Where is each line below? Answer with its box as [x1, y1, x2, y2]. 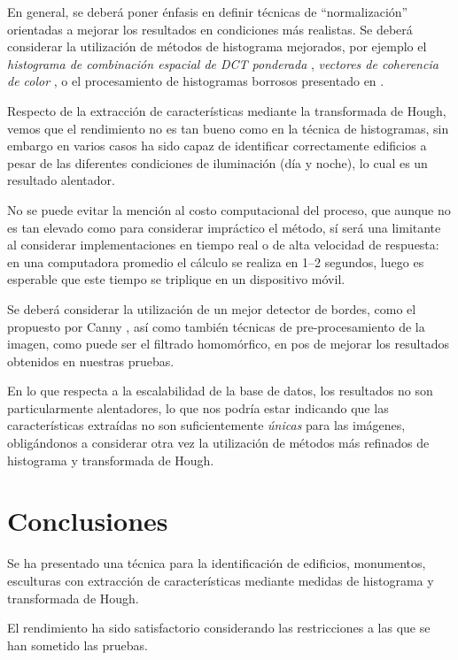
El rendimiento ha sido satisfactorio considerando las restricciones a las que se [7, 618, 431, 637]
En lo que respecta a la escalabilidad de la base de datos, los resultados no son [7, 381, 433, 400]
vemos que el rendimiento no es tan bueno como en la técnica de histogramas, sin [7, 119, 449, 137]
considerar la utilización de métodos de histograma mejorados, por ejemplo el [7, 37, 427, 56]
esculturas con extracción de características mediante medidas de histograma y [7, 571, 434, 589]
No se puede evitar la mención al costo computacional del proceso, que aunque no [7, 200, 451, 219]
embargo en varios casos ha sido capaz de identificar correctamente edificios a [7, 136, 427, 155]
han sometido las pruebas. [7, 635, 148, 654]
